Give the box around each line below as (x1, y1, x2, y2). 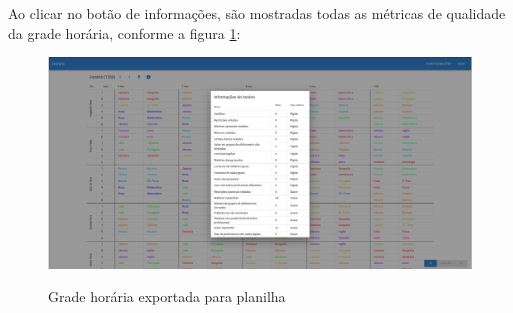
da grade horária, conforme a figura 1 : (8, 22, 241, 43)
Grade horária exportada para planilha (48, 286, 286, 307)
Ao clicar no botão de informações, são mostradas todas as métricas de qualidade (8, 3, 506, 23)
